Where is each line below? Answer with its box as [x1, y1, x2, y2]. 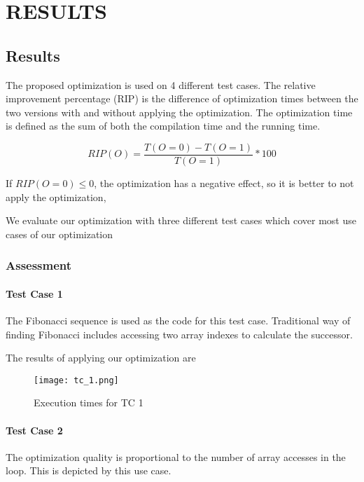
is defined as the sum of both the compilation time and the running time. [6, 118, 321, 133]
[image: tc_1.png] [34, 375, 119, 385]
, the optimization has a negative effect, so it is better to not [94, 176, 354, 191]
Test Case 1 [6, 286, 63, 301]
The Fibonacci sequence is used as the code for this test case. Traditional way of [6, 313, 351, 328]
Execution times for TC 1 [34, 395, 143, 410]
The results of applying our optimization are [6, 350, 196, 365]
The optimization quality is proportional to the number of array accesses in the [6, 449, 346, 464]
